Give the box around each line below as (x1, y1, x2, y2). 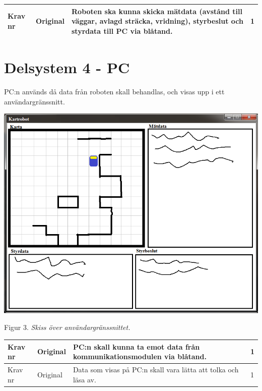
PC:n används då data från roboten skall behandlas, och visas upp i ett (4, 86, 225, 96)
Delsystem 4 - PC (4, 57, 130, 77)
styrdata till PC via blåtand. (72, 25, 173, 36)
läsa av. (73, 374, 96, 384)
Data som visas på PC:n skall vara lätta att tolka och (73, 364, 239, 374)
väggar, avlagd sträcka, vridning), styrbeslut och (72, 16, 243, 26)
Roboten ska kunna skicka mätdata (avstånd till (72, 6, 242, 16)
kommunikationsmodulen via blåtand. (73, 351, 207, 362)
